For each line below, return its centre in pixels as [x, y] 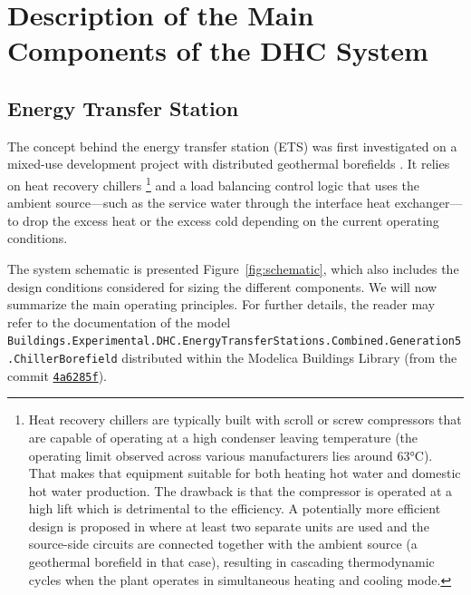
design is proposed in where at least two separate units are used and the [229, 526]
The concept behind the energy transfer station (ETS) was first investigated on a [232, 146]
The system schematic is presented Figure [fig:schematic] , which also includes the [233, 268]
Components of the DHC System [218, 50]
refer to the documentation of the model [119, 322]
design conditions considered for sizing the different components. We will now [222, 286]
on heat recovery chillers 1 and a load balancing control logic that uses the [214, 183]
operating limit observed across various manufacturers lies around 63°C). [231, 455]
